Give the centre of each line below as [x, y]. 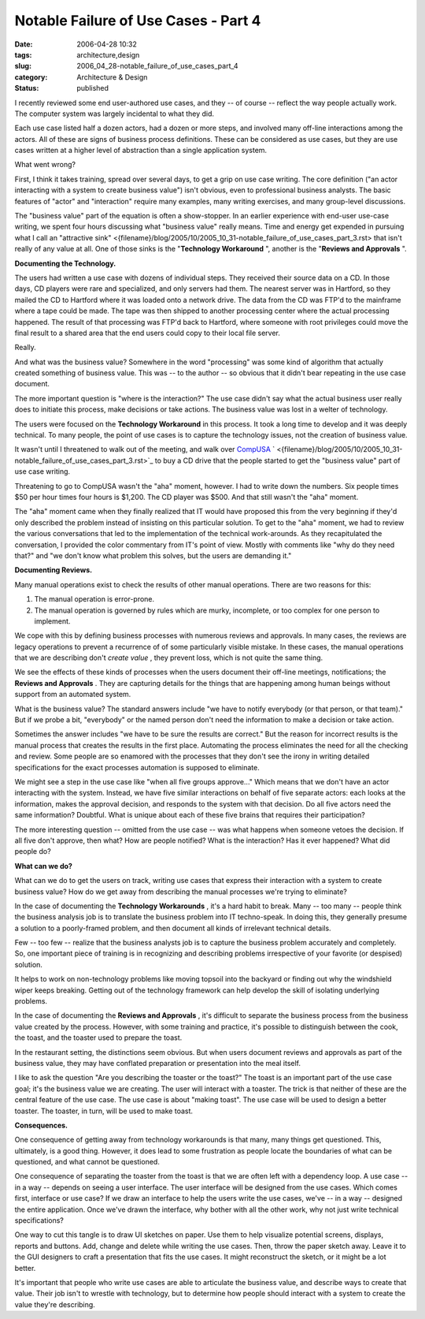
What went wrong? [45, 165]
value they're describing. [55, 1304]
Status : [27, 88]
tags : [23, 54]
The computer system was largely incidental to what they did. [115, 114]
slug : [23, 66]
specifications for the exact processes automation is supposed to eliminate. [137, 767]
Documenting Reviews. [54, 570]
